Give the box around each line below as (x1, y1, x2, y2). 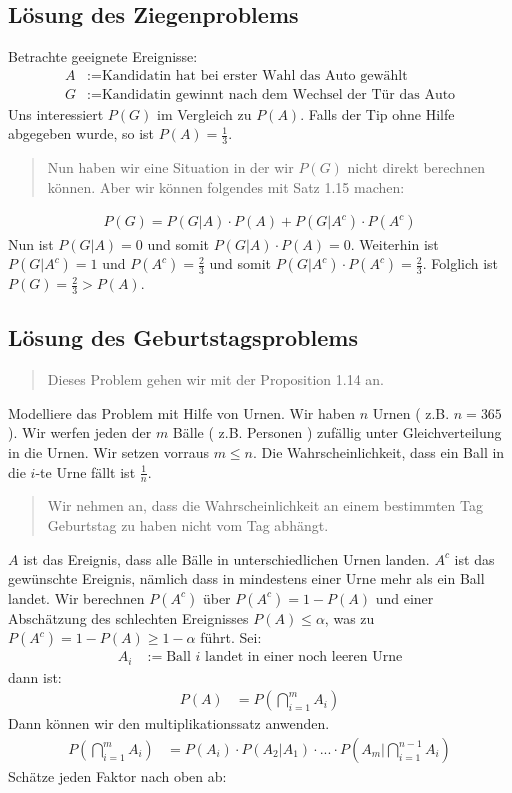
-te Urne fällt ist (35, 461, 136, 482)
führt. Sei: (200, 627, 262, 648)
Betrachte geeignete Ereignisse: (8, 46, 198, 67)
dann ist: (8, 666, 62, 687)
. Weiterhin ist (350, 233, 439, 254)
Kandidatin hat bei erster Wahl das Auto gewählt (101, 68, 408, 83)
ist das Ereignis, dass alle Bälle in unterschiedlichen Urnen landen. (23, 548, 430, 569)
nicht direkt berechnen (347, 157, 485, 178)
